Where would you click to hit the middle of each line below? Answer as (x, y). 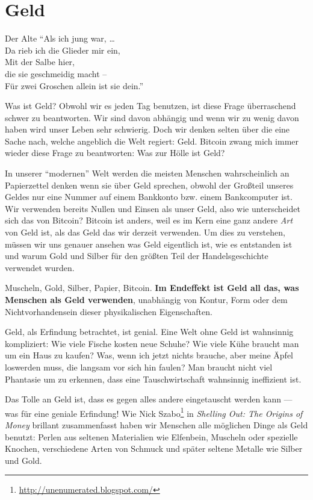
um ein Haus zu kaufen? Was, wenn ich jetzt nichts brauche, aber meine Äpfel (149, 355)
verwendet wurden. (40, 267)
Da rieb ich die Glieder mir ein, (63, 50)
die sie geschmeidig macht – (56, 73)
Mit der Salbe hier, (40, 62)
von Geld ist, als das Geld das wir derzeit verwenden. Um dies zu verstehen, (145, 232)
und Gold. (23, 460)
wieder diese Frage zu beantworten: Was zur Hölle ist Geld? (115, 153)
